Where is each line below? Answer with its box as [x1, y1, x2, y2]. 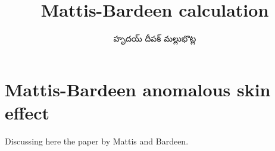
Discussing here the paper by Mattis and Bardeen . [5, 134, 189, 147]
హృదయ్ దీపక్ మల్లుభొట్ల [113, 32, 196, 45]
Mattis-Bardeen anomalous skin [5, 77, 271, 101]
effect [5, 100, 50, 124]
